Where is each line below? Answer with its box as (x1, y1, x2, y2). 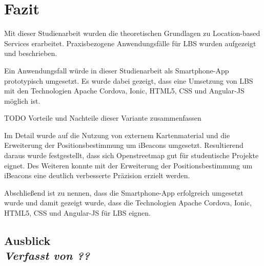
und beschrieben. (4, 48, 57, 59)
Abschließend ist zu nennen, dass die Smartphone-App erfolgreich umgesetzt (4, 187, 243, 198)
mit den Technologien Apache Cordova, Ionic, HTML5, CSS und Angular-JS (4, 85, 245, 96)
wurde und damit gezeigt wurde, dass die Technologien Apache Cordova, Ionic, (4, 197, 252, 208)
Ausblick (4, 233, 51, 249)
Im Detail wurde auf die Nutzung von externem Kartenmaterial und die (4, 129, 230, 140)
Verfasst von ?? (4, 248, 90, 263)
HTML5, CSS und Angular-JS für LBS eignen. (4, 207, 151, 218)
